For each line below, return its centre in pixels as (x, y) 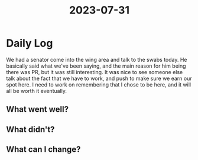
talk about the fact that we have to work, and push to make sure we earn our (99, 78)
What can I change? (43, 150)
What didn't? (30, 129)
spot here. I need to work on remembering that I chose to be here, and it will (98, 84)
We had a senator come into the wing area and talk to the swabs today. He (97, 59)
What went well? (38, 109)
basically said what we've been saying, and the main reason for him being (96, 66)
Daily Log (30, 43)
